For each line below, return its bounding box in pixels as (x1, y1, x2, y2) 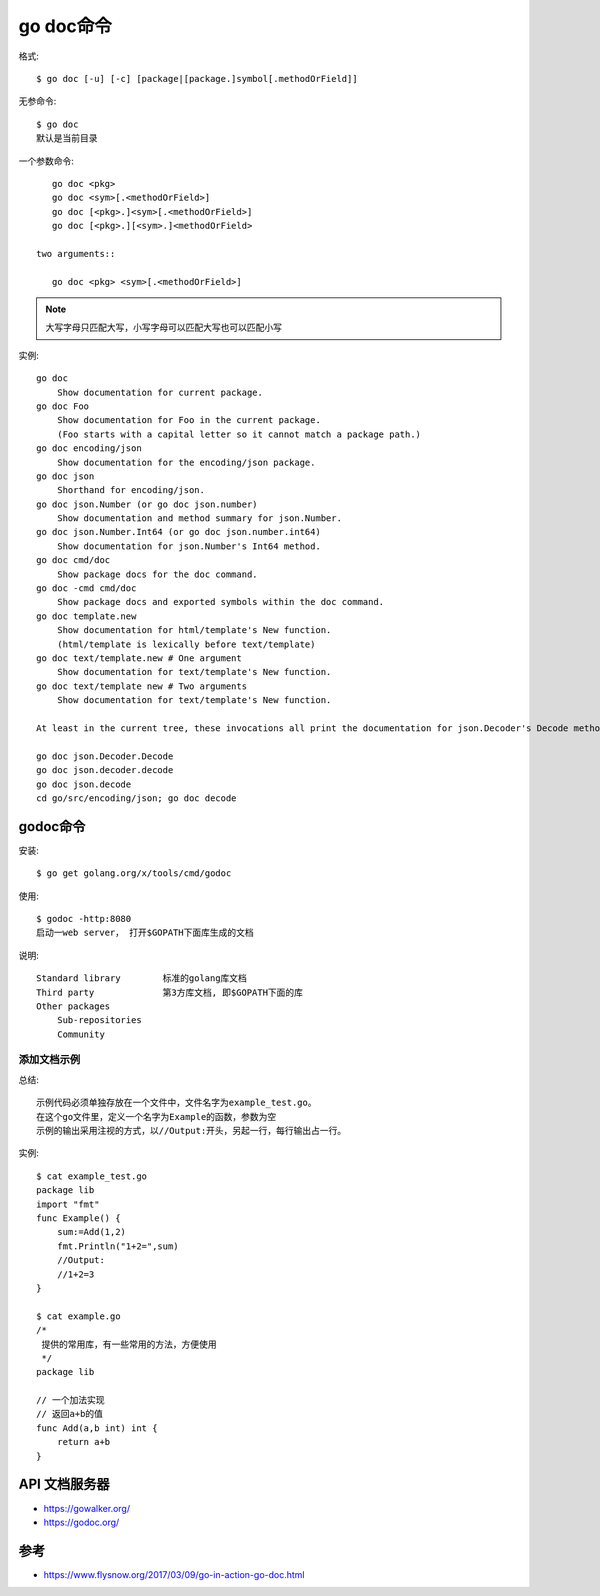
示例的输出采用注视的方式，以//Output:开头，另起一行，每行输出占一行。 (36, 1125, 347, 1137)
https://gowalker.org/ (43, 1502, 130, 1514)
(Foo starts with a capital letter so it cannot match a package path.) (56, 428, 422, 440)
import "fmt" (36, 1198, 100, 1210)
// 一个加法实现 (36, 1395, 105, 1406)
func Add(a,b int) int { (36, 1422, 158, 1434)
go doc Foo (36, 400, 90, 412)
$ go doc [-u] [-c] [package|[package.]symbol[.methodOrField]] (36, 73, 359, 84)
